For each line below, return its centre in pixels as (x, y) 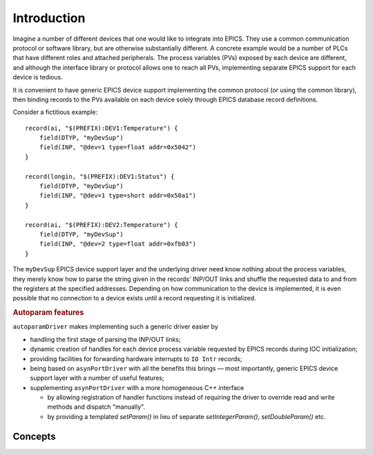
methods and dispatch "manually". (96, 407)
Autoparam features (48, 313)
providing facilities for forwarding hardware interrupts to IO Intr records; (136, 358)
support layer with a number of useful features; (97, 378)
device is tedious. (38, 77)
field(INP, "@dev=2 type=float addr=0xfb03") (118, 244)
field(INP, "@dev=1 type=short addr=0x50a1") (118, 196)
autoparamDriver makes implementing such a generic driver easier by (116, 327)
